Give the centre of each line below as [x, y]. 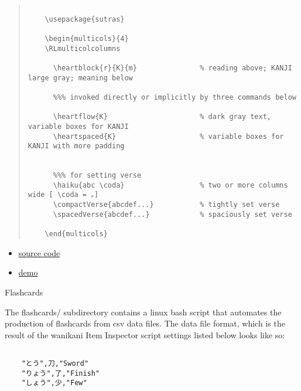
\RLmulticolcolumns [83, 48]
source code [39, 252]
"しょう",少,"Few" [54, 383]
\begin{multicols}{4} [87, 38]
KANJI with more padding [76, 146]
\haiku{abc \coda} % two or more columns [170, 185]
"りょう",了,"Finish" [61, 373]
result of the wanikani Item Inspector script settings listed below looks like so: [145, 334]
